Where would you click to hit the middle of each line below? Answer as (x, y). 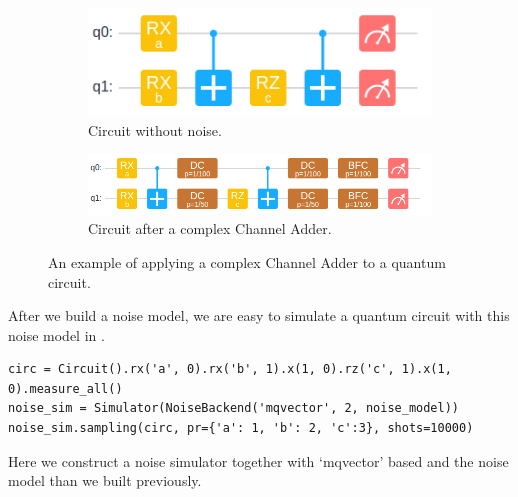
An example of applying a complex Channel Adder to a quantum (247, 261)
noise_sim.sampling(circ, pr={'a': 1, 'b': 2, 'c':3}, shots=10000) (241, 428)
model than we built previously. (105, 480)
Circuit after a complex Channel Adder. (210, 228)
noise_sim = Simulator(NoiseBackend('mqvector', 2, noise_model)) (234, 408)
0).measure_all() (65, 388)
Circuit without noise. (155, 129)
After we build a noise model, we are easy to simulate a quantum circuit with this (259, 315)
